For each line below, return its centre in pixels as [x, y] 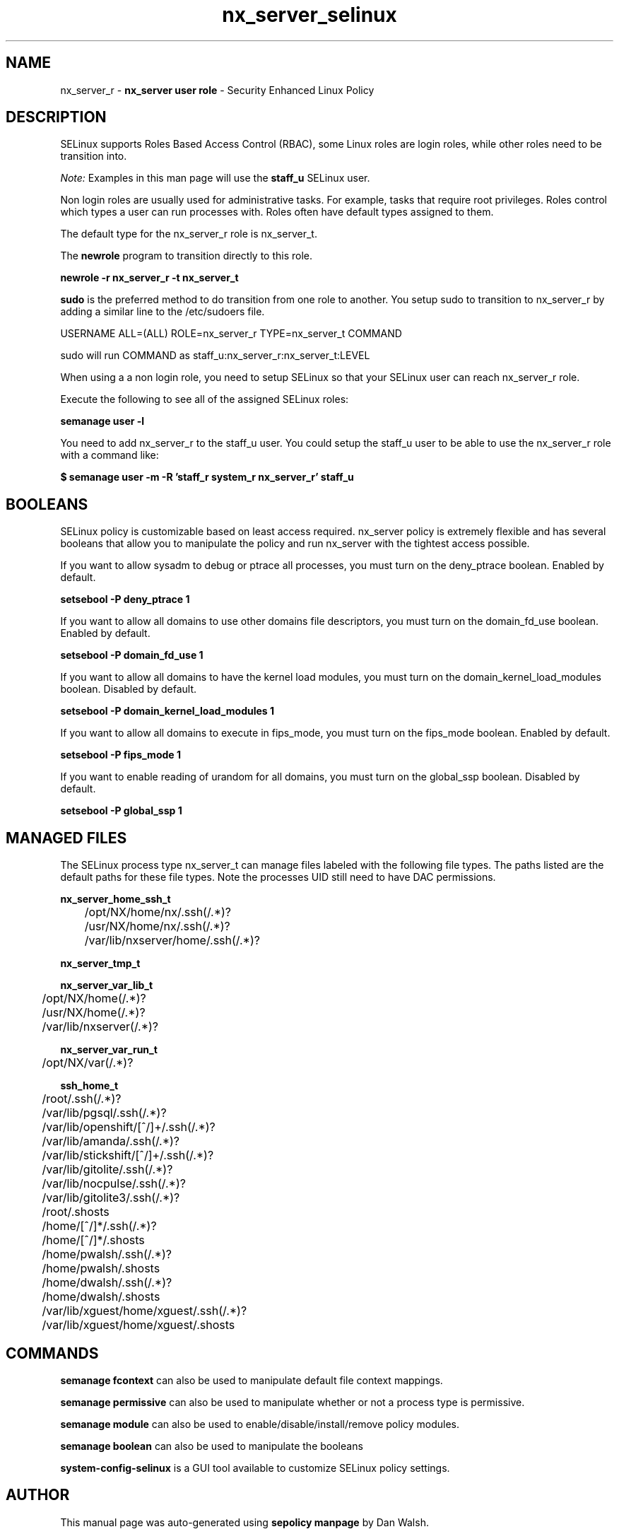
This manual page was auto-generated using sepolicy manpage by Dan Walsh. [244, 1522]
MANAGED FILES [66, 838]
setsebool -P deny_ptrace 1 [125, 599]
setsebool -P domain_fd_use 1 [132, 655]
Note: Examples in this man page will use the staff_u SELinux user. [215, 178]
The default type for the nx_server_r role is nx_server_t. [189, 234]
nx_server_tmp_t [100, 964]
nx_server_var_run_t [109, 1050]
